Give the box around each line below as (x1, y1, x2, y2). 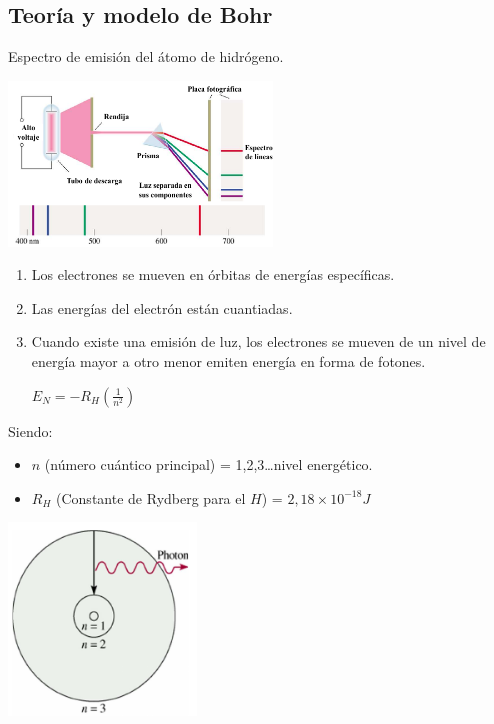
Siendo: (8, 420, 53, 441)
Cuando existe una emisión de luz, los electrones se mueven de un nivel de (31, 331, 486, 352)
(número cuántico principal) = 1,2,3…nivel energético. (44, 454, 373, 475)
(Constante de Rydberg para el (56, 487, 246, 508)
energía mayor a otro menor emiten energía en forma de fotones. (31, 351, 426, 372)
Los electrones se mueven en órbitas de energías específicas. (31, 264, 395, 285)
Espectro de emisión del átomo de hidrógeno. (8, 46, 284, 67)
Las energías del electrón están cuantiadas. (31, 297, 293, 318)
